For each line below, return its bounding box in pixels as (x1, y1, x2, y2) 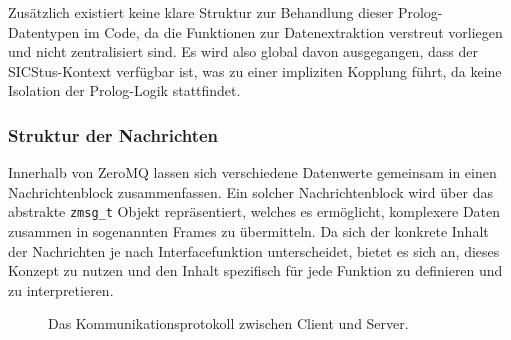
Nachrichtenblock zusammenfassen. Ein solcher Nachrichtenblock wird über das (8, 181, 493, 202)
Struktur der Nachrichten (8, 122, 219, 147)
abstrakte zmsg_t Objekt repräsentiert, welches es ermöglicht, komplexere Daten (8, 201, 501, 222)
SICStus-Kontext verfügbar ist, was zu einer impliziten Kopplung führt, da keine (8, 60, 502, 81)
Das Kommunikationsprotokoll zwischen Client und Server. (48, 313, 409, 334)
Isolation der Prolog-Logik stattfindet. (8, 80, 241, 101)
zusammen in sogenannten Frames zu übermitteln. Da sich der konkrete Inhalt (8, 221, 489, 242)
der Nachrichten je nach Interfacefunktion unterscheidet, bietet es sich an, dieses (8, 240, 500, 261)
